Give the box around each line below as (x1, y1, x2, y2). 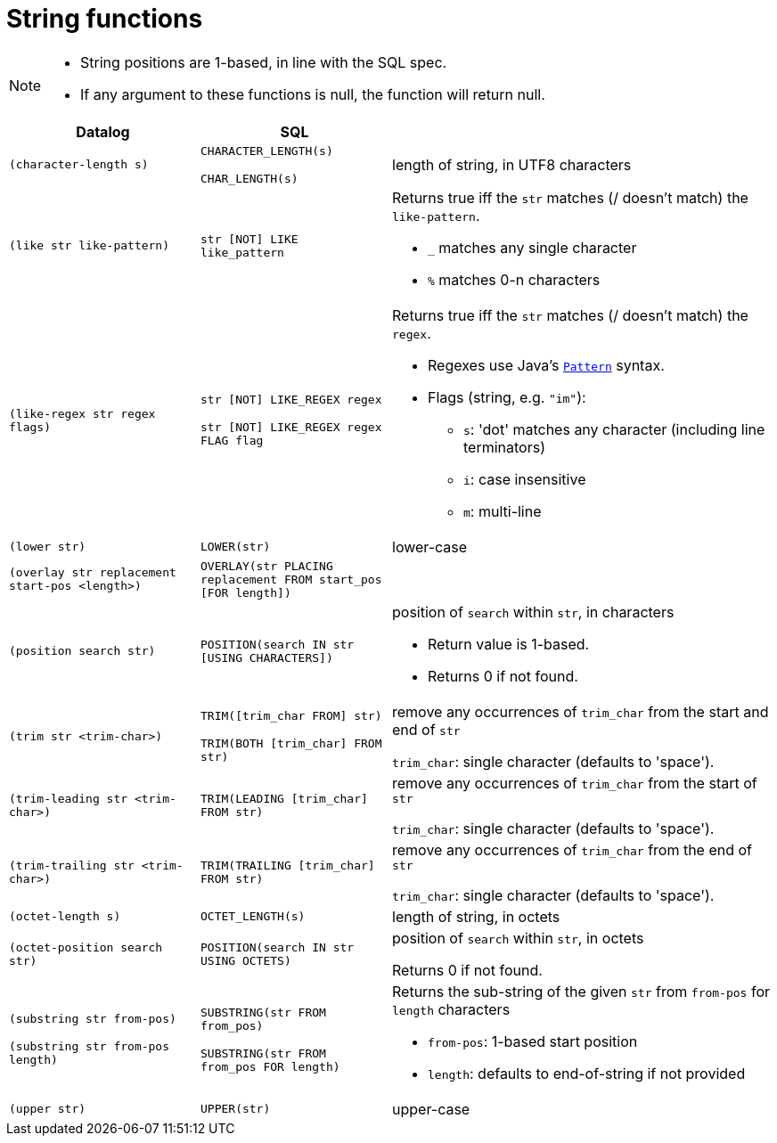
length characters (392, 1000, 511, 1018)
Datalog (76, 122, 130, 141)
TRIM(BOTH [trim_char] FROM (200, 737, 382, 751)
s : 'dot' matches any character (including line (463, 420, 765, 438)
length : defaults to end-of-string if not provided (428, 1064, 746, 1082)
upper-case (392, 1099, 470, 1118)
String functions (6, 4, 203, 34)
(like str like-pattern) (9, 239, 170, 253)
